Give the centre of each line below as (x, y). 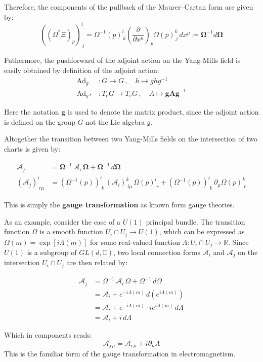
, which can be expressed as (202, 231)
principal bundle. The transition (195, 221)
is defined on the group (40, 121)
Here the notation (32, 112)
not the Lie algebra (115, 121)
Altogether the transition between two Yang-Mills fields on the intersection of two (131, 139)
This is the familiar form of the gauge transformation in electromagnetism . (120, 354)
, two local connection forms (157, 252)
